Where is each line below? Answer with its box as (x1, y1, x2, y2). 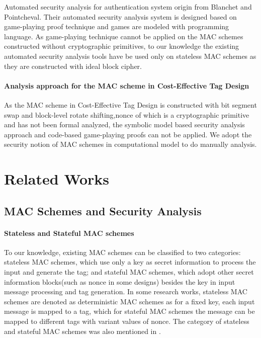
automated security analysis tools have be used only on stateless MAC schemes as (4, 50, 256, 61)
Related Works (4, 168, 110, 189)
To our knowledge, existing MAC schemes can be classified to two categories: (4, 246, 241, 257)
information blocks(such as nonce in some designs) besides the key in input (4, 276, 235, 287)
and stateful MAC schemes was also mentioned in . (4, 325, 161, 336)
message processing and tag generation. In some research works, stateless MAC (4, 286, 247, 297)
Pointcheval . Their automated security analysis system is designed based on (4, 11, 237, 22)
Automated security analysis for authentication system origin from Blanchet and (4, 2, 252, 12)
